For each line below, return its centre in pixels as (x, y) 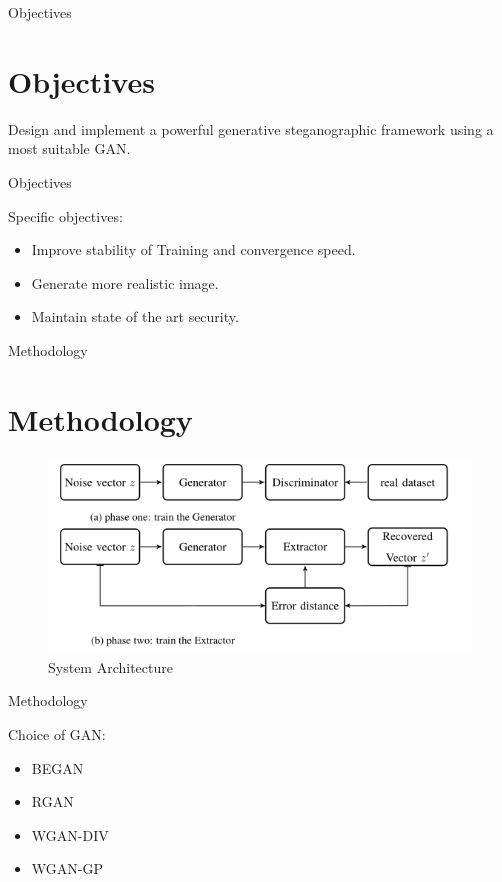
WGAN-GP (67, 868)
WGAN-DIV (70, 834)
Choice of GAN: (57, 734)
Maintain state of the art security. (135, 316)
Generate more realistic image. (125, 282)
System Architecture (110, 666)
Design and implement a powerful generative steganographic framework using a (251, 128)
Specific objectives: (65, 215)
